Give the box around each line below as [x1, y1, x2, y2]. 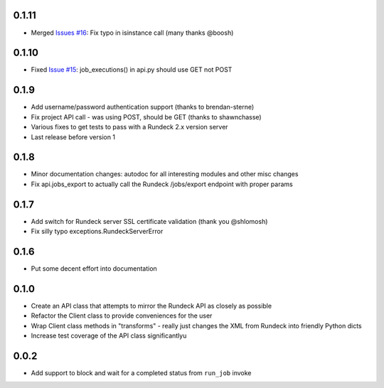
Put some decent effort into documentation [31, 264, 158, 273]
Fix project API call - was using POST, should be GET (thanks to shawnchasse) [31, 112, 262, 121]
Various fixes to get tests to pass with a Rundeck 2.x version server [31, 123, 228, 131]
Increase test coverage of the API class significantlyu [31, 331, 187, 340]
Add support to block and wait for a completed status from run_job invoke [31, 368, 252, 377]
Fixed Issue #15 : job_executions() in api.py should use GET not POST [31, 65, 233, 74]
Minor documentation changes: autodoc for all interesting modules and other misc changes [31, 170, 299, 178]
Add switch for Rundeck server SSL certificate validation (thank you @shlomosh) [31, 217, 268, 225]
